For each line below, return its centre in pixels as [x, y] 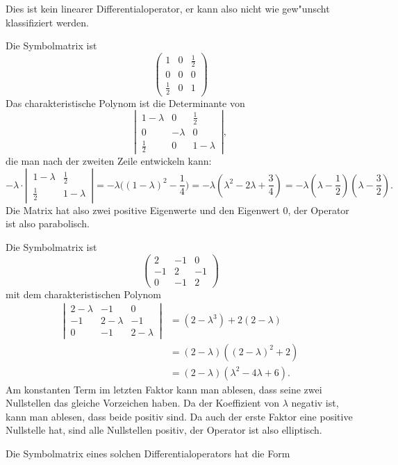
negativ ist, [315, 403]
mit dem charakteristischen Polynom [84, 294]
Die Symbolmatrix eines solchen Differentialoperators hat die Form [148, 454]
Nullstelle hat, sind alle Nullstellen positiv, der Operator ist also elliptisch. [164, 430]
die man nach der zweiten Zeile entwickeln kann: [109, 161]
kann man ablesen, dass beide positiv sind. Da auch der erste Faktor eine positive [179, 416]
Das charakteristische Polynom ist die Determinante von [125, 103]
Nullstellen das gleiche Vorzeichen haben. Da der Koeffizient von [142, 403]
